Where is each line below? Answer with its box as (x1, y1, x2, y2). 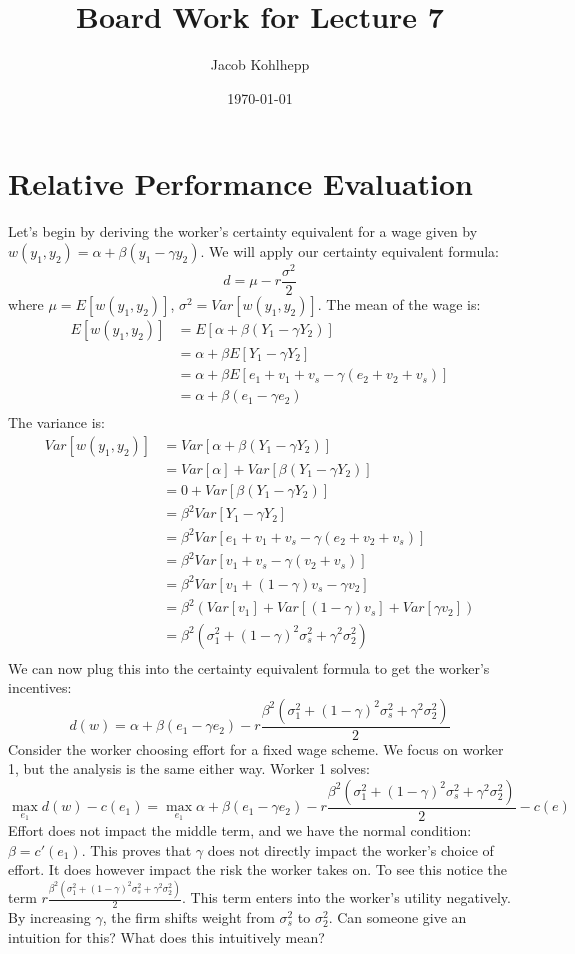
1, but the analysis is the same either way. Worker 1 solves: (8, 758, 370, 779)
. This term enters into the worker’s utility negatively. (181, 887, 511, 908)
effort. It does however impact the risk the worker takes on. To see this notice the (8, 859, 508, 880)
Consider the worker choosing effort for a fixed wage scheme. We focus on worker (8, 738, 504, 759)
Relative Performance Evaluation (8, 163, 473, 204)
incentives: (8, 677, 72, 698)
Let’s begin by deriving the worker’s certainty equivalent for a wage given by (8, 221, 478, 242)
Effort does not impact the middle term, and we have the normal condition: (8, 820, 472, 841)
